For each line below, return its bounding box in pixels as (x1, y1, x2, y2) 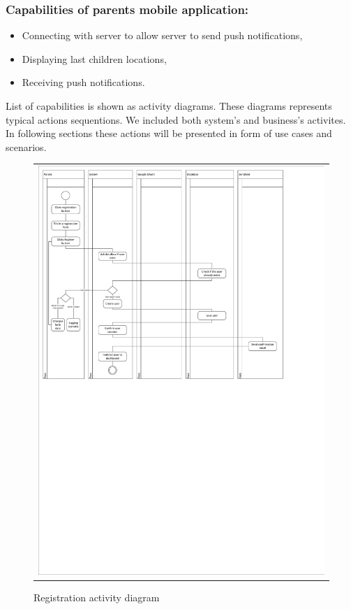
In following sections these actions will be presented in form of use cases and (6, 126, 332, 141)
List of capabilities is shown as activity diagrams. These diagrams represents (6, 99, 332, 113)
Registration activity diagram (33, 590, 160, 605)
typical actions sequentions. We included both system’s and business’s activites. (6, 112, 346, 127)
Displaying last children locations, (22, 51, 167, 66)
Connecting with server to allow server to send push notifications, (22, 28, 303, 43)
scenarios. (6, 139, 47, 154)
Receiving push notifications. (22, 75, 145, 89)
